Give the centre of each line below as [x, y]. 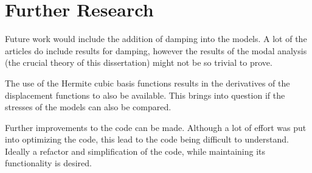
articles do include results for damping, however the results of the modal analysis [156, 50]
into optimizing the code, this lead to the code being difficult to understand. [147, 139]
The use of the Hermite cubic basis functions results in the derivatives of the [147, 83]
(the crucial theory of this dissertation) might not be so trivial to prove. [139, 62]
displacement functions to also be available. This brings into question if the [145, 95]
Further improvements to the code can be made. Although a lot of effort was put [156, 127]
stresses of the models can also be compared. [88, 107]
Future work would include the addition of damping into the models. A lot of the [156, 39]
